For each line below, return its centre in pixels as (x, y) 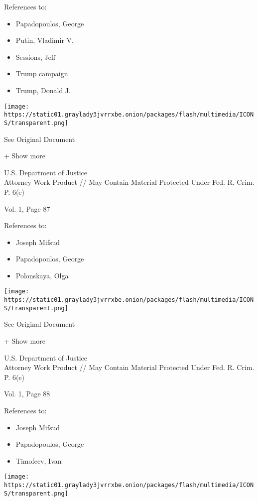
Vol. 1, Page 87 (27, 208)
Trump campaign (42, 73)
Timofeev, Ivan (39, 460)
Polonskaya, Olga (42, 275)
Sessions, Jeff (36, 57)
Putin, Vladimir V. (45, 40)
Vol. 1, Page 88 (27, 394)
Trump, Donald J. (43, 90)
